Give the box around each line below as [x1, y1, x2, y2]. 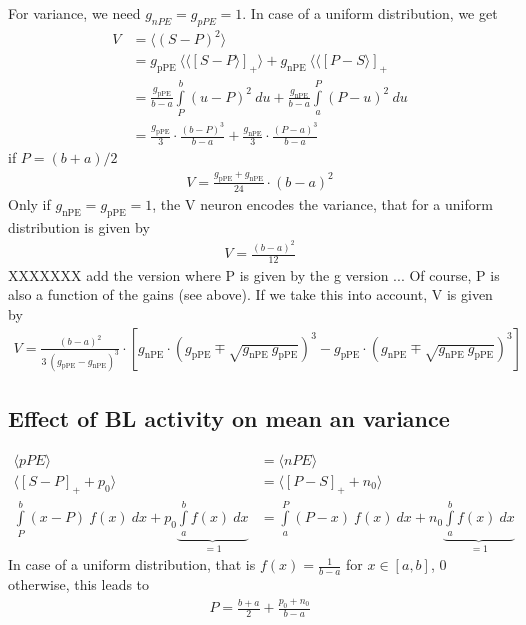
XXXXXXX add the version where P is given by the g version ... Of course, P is [8, 264, 500, 285]
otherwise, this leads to [8, 574, 150, 595]
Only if [8, 193, 51, 214]
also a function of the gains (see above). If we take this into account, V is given [8, 284, 493, 305]
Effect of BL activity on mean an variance [8, 402, 450, 433]
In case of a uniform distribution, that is [8, 554, 256, 575]
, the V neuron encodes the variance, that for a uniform [152, 193, 493, 214]
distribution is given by [8, 216, 150, 237]
